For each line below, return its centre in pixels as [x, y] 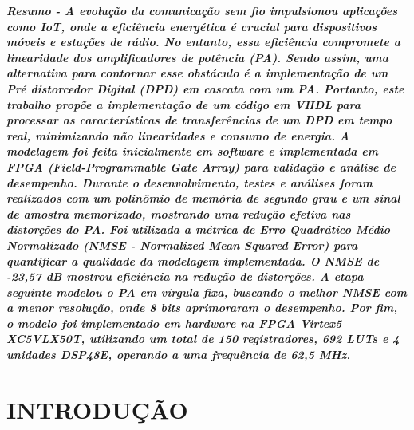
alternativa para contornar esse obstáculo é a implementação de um [197, 73]
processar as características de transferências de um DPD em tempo [199, 120]
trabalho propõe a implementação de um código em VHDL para [183, 104]
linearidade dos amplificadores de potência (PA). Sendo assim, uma [198, 57]
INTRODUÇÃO [97, 409]
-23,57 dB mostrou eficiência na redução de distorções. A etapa [185, 276]
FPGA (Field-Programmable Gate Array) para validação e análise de [201, 166]
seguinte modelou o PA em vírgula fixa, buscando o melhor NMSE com [207, 292]
